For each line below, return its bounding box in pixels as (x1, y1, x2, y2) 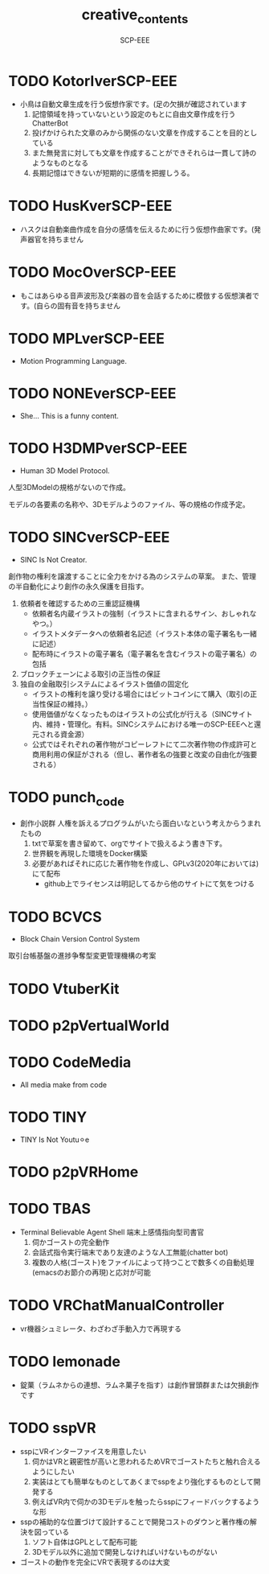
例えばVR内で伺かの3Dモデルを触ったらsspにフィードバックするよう (31, 1497, 260, 1506)
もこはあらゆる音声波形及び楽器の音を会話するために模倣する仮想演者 (19, 291, 253, 301)
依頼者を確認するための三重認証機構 (19, 598, 141, 608)
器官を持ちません (26, 235, 84, 245)
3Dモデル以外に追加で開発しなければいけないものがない (31, 1547, 218, 1556)
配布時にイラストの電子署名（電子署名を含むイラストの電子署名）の (31, 649, 258, 658)
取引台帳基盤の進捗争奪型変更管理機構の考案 (8, 951, 157, 961)
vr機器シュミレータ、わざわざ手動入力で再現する (19, 1324, 182, 1333)
